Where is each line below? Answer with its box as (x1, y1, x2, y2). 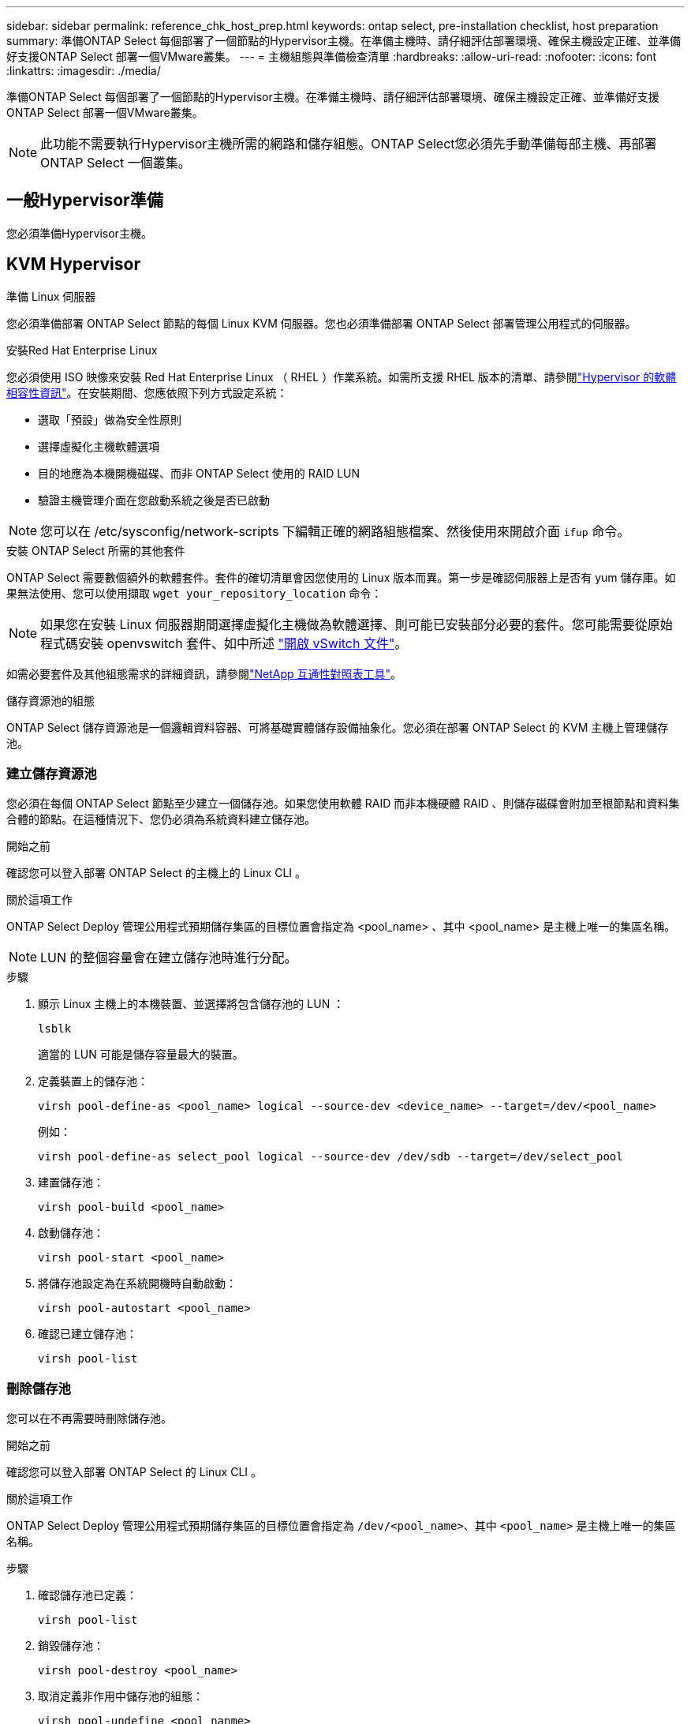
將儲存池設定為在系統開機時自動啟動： (38, 1276, 237, 1291)
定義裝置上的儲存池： (38, 1074, 148, 1089)
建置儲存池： (38, 1175, 104, 1190)
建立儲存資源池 (6, 766, 97, 782)
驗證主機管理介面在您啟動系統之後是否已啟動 (38, 493, 270, 507)
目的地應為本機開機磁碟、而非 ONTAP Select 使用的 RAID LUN (38, 466, 360, 480)
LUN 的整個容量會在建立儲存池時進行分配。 (40, 950, 297, 966)
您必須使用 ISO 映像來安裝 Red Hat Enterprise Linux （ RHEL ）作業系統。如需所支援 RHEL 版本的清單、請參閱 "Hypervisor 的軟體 (6, 369, 677, 384)
